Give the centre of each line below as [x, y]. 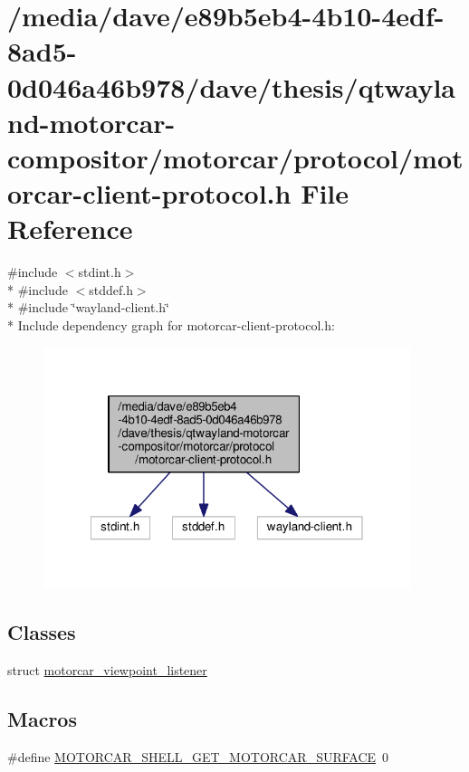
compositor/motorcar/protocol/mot [235, 157]
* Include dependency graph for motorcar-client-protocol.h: [171, 325]
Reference [70, 229]
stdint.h [100, 272]
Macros [42, 719]
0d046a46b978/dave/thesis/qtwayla [231, 86]
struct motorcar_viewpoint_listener [107, 670]
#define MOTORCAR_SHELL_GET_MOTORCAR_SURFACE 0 [198, 756]
